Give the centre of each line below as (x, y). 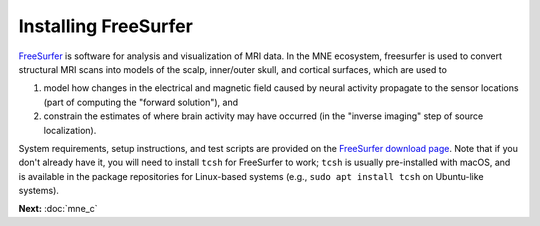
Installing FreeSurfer (106, 26)
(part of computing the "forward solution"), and (141, 102)
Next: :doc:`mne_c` (58, 209)
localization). (70, 130)
